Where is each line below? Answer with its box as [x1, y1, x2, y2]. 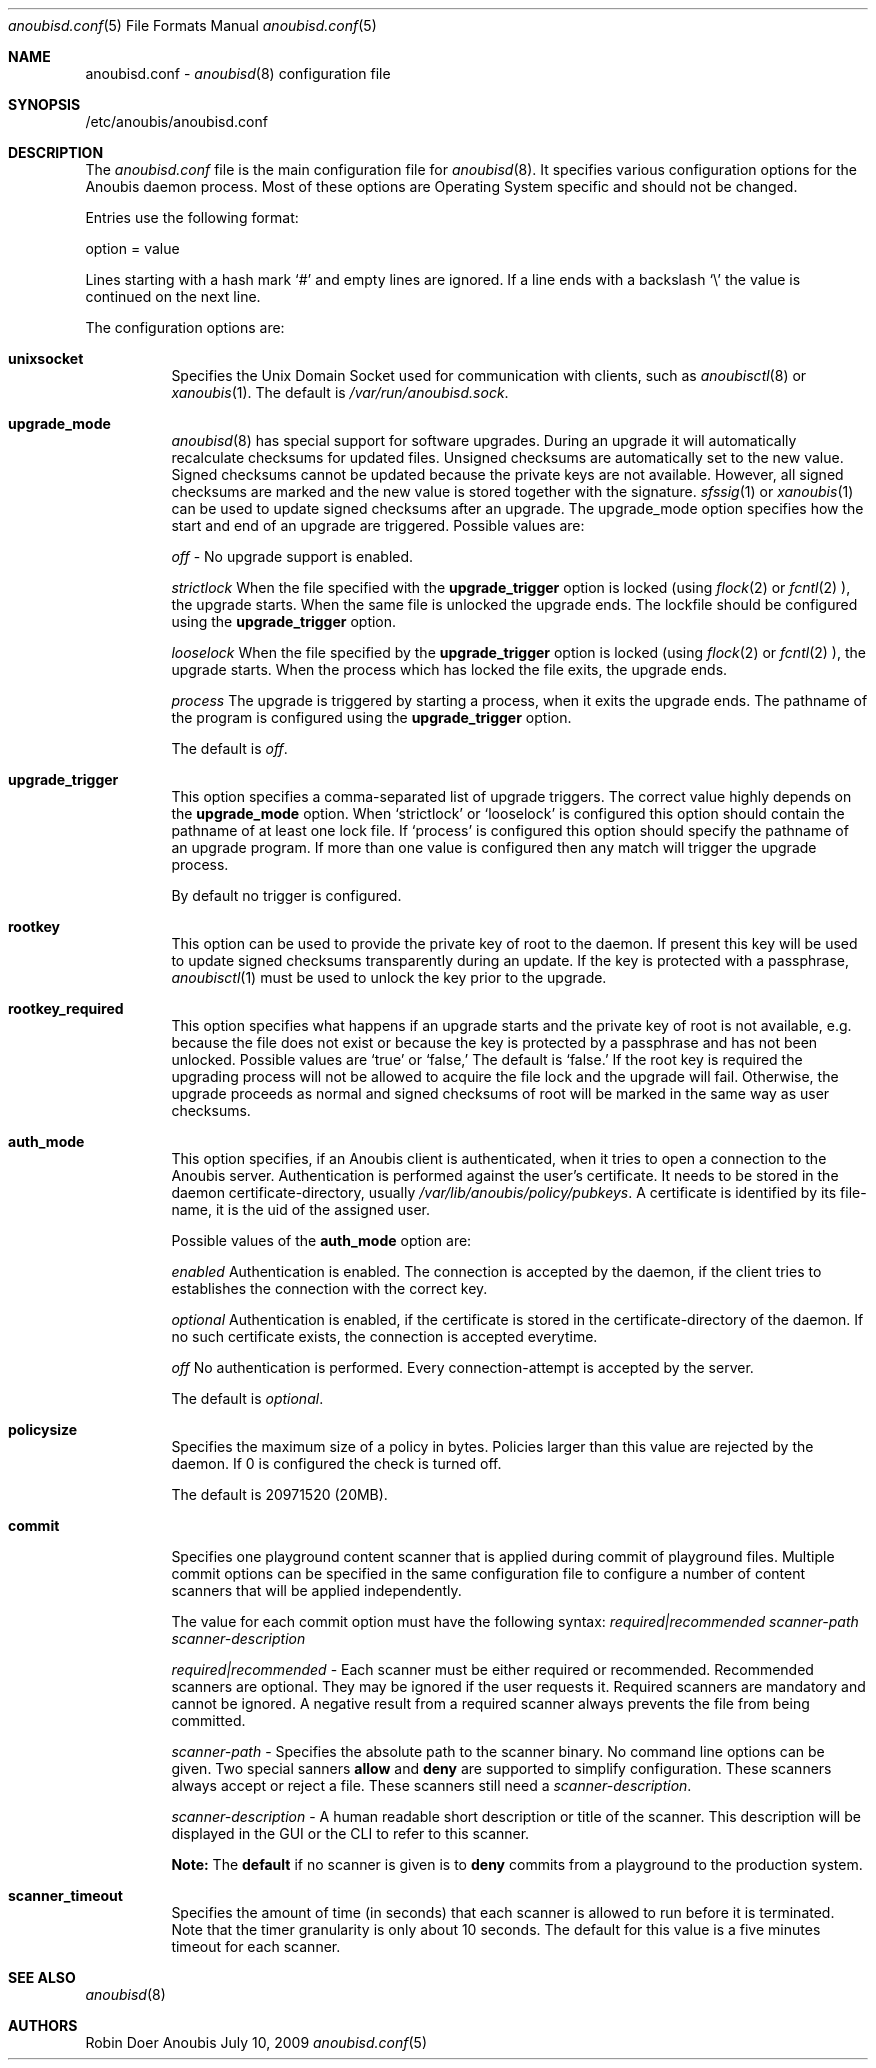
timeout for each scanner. [171, 1938, 341, 1955]
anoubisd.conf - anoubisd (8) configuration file [85, 65, 391, 82]
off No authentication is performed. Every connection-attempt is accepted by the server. [171, 1359, 754, 1376]
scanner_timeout [8, 1887, 123, 1904]
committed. [171, 1712, 246, 1729]
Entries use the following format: [85, 209, 299, 226]
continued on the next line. [85, 288, 261, 305]
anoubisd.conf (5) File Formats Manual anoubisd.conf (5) [8, 17, 377, 34]
